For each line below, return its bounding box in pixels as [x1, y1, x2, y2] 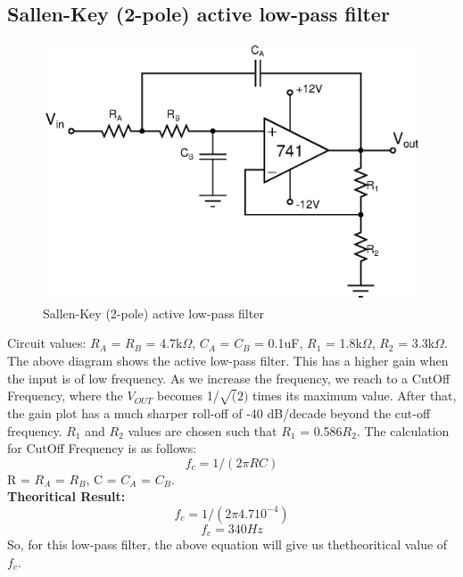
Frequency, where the [7, 386, 123, 405]
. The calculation [356, 421, 450, 440]
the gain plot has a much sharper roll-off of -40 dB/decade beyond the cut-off [7, 403, 431, 422]
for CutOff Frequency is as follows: [7, 439, 197, 457]
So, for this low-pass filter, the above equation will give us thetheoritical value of [7, 535, 448, 554]
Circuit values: [7, 334, 87, 352]
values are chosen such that [128, 421, 277, 440]
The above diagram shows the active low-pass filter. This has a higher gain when [7, 350, 449, 369]
